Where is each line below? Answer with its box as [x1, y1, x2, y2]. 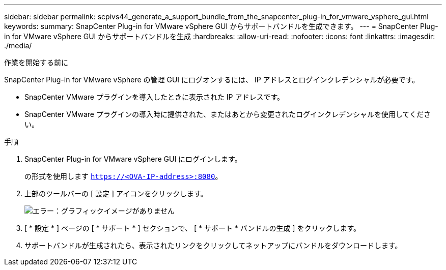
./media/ [4, 41, 32, 50]
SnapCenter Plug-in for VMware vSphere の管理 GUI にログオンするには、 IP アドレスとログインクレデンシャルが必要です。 [4, 75, 420, 84]
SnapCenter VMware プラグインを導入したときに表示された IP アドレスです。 [24, 93, 285, 101]
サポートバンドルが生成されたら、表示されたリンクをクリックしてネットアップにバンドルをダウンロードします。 [24, 241, 402, 250]
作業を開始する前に [4, 58, 68, 67]
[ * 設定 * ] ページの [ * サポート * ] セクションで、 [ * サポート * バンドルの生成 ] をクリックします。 [24, 224, 361, 232]
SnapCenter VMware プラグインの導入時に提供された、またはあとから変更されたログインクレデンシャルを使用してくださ [24, 110, 431, 118]
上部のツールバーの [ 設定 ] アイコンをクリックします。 [24, 189, 208, 198]
